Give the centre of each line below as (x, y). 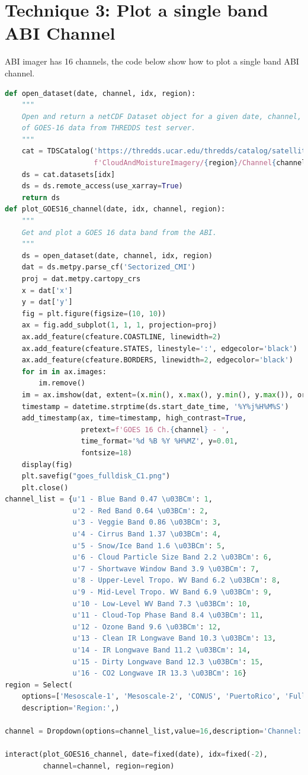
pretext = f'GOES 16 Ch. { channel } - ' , (155, 430)
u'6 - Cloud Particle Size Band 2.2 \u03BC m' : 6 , (172, 557)
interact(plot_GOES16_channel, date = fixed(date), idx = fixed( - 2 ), (136, 755)
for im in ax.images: (64, 372)
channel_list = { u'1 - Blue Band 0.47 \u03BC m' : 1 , (109, 499)
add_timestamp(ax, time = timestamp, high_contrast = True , (134, 418)
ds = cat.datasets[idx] (68, 174)
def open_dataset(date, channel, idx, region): (100, 93)
